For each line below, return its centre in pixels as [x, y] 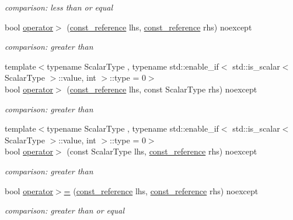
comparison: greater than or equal [65, 210]
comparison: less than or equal [59, 7]
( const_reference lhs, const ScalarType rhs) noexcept [162, 89]
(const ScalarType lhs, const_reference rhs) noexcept [162, 151]
